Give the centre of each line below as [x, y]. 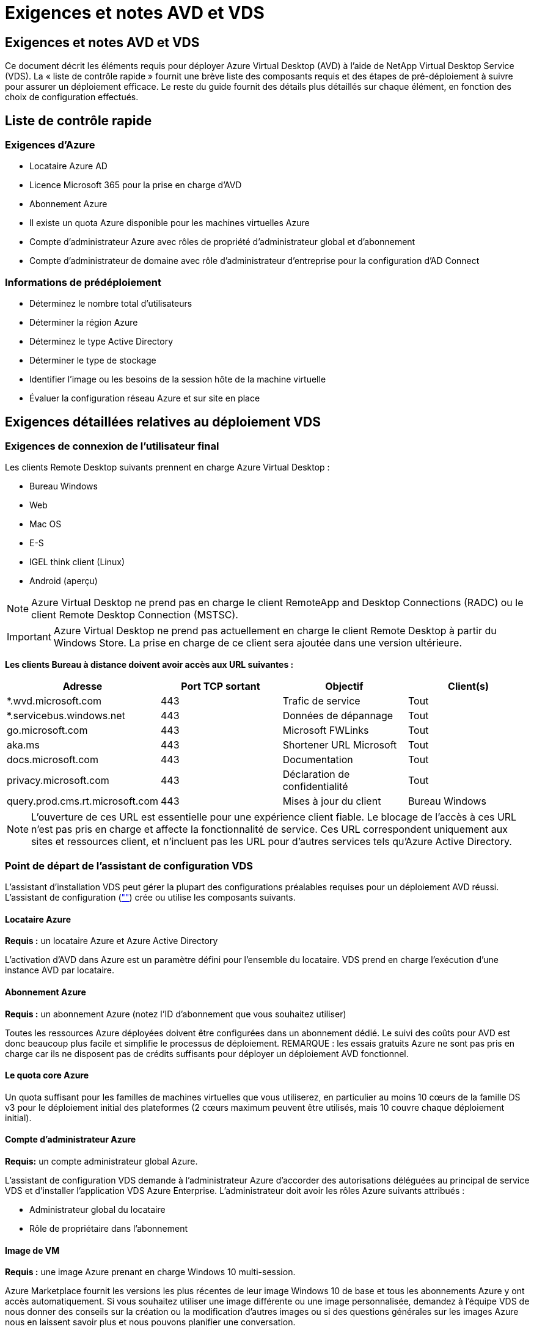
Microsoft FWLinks [326, 730]
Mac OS [46, 524]
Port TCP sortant [221, 686]
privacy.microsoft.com [58, 781]
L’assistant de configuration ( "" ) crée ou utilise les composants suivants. [150, 898]
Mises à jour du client [332, 801]
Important [29, 637]
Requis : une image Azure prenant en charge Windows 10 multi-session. [150, 1272]
